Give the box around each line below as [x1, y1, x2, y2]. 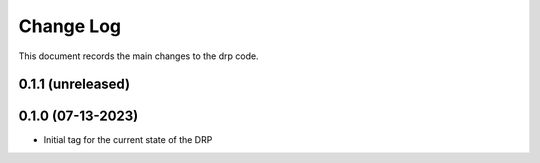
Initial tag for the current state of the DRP [43, 134, 213, 146]
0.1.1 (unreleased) [18, 76, 130, 93]
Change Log [18, 15, 122, 37]
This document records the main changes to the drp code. [18, 50, 259, 62]
